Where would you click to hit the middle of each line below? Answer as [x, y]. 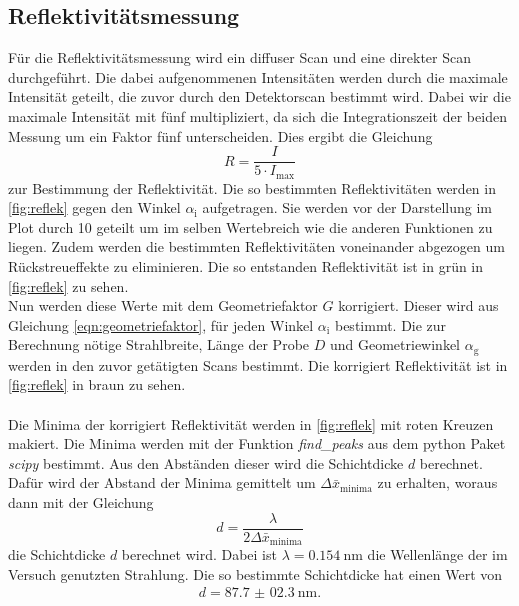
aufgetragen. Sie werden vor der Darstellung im [347, 207]
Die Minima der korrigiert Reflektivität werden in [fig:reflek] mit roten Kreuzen [251, 423]
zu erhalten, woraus [437, 482]
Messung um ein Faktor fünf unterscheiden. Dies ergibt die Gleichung [220, 135]
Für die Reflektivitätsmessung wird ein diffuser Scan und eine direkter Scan [240, 57]
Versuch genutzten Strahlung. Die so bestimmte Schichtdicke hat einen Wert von [255, 573]
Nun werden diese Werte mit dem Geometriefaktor [163, 305]
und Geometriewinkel [394, 344]
